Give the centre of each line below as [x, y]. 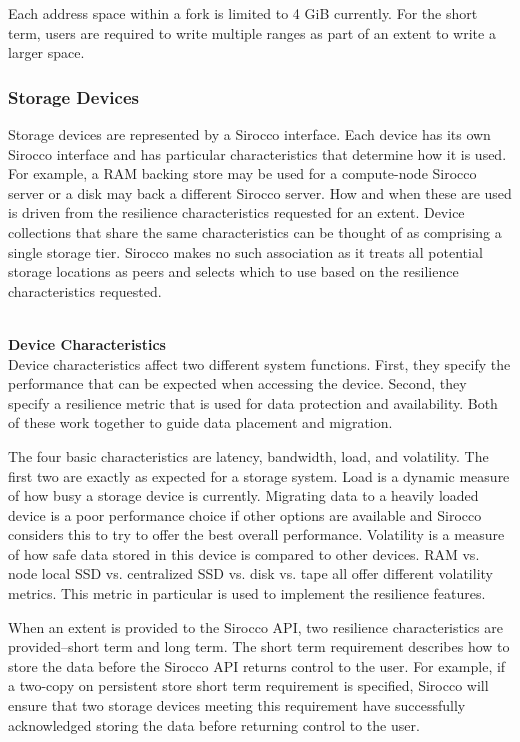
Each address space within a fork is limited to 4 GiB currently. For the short [243, 13]
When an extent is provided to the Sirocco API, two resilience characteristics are [255, 626]
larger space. [46, 52]
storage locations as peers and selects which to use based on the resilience [233, 271]
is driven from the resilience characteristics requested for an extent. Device [236, 212]
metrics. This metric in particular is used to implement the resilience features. [247, 593]
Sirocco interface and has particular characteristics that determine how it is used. [257, 153]
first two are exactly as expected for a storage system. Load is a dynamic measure [259, 475]
